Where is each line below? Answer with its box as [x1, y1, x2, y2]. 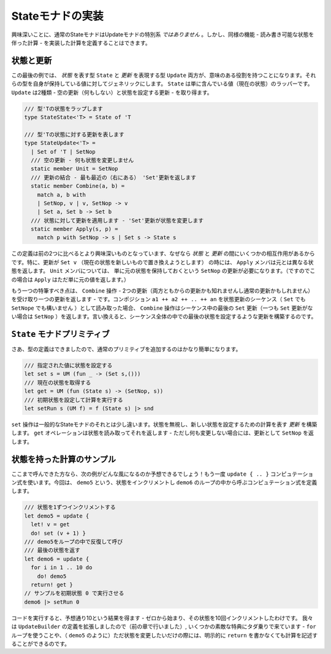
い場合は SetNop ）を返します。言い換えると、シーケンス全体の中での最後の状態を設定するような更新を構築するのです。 [11, 313, 317, 320]
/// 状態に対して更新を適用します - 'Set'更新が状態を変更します [31, 217, 204, 224]
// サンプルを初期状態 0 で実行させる [24, 590, 124, 597]
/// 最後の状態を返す [24, 547, 81, 554]
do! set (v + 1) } [31, 529, 86, 537]
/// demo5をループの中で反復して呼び [24, 538, 123, 545]
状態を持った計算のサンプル [11, 454, 116, 464]
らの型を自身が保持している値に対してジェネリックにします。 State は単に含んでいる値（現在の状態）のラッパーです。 [11, 80, 313, 87]
